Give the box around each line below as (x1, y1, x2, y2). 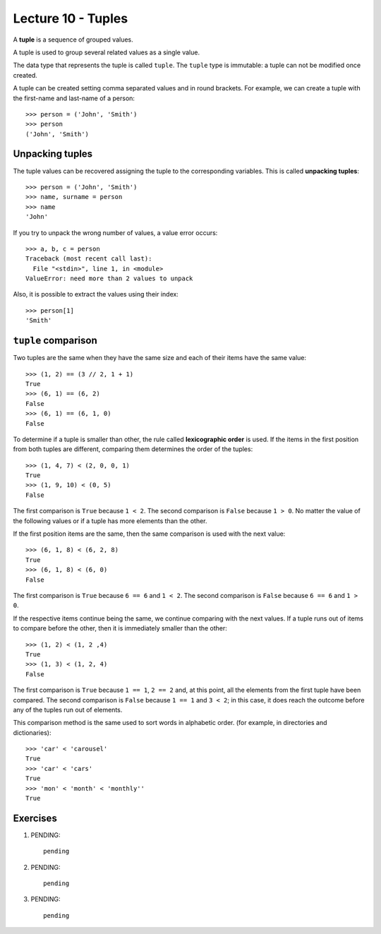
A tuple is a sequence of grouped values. (13, 35, 133, 44)
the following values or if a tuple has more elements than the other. (13, 516, 207, 525)
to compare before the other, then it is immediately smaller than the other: (13, 624, 227, 633)
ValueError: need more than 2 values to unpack (25, 275, 193, 282)
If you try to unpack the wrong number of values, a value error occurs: (13, 228, 218, 237)
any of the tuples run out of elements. (13, 705, 123, 714)
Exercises (13, 812, 58, 824)
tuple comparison (13, 335, 98, 347)
